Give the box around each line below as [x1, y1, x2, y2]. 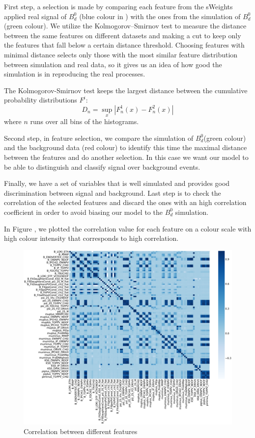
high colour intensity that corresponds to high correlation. [4, 233, 179, 243]
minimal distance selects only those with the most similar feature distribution [4, 49, 238, 59]
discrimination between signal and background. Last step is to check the [4, 187, 221, 198]
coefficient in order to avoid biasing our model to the [4, 206, 163, 217]
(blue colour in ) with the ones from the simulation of [79, 11, 241, 21]
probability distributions [4, 95, 77, 105]
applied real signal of [4, 11, 67, 21]
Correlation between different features [24, 426, 138, 436]
